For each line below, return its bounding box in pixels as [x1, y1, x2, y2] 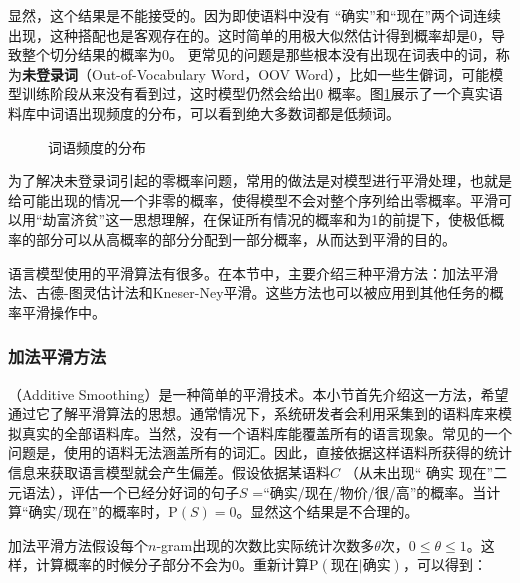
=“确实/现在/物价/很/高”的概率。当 [252, 481, 487, 502]
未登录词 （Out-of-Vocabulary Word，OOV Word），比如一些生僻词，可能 [22, 63, 490, 84]
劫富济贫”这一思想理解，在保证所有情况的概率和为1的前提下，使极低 [42, 209, 491, 230]
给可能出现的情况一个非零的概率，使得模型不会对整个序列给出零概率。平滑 [8, 189, 498, 210]
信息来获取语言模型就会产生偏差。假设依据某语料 [8, 461, 330, 482]
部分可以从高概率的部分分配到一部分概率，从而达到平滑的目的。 [35, 228, 456, 249]
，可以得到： [402, 554, 487, 575]
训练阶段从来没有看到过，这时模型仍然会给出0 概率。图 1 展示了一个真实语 [21, 83, 503, 104]
